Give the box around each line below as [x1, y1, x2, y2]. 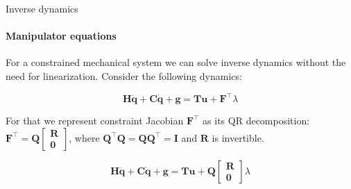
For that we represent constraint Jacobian [6, 113, 184, 128]
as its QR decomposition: [203, 113, 310, 128]
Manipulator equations [6, 28, 117, 43]
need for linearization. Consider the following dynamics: [6, 68, 242, 83]
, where [69, 130, 100, 145]
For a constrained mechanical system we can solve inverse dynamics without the [6, 55, 346, 69]
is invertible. [212, 130, 264, 145]
